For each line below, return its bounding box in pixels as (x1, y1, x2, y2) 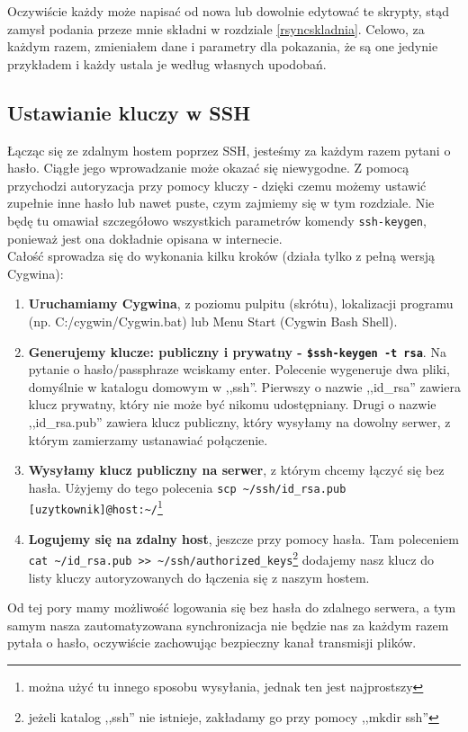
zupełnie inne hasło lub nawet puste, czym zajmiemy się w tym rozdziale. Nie (7, 193, 435, 212)
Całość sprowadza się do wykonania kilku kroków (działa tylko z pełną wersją (7, 246, 435, 265)
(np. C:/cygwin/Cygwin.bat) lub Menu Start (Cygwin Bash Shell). (28, 311, 398, 330)
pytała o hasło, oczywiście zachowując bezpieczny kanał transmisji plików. (7, 633, 417, 652)
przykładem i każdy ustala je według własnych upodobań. (7, 54, 327, 73)
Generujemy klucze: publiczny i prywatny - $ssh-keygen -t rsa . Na (28, 342, 446, 361)
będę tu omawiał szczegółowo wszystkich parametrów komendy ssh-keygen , (7, 210, 427, 229)
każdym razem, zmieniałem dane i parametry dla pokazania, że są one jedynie (7, 37, 438, 56)
